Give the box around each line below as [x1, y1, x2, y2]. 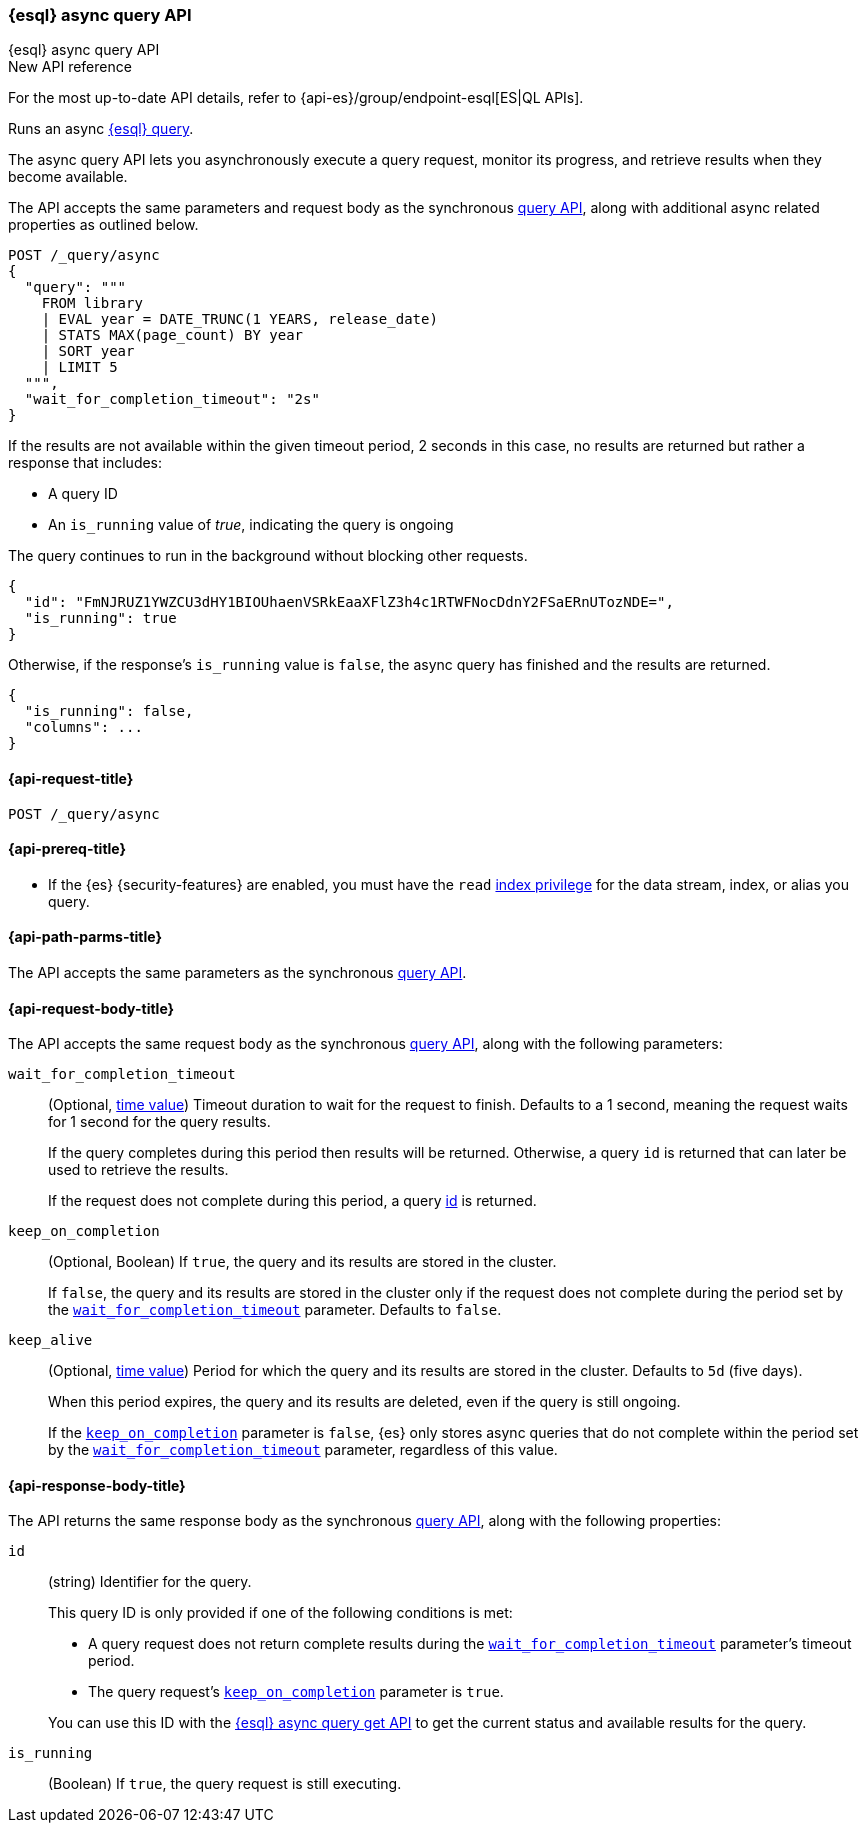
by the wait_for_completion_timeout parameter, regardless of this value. [48, 1441, 558, 1459]
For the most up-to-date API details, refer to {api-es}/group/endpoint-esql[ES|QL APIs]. [8, 89, 584, 107]
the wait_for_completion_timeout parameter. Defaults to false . [48, 1301, 502, 1319]
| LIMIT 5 [41, 359, 118, 376]
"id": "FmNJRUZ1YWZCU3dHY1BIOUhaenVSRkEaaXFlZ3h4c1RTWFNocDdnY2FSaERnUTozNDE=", [24, 594, 674, 611]
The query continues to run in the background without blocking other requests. [8, 547, 528, 565]
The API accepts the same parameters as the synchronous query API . [8, 964, 467, 982]
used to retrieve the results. [48, 1161, 229, 1179]
